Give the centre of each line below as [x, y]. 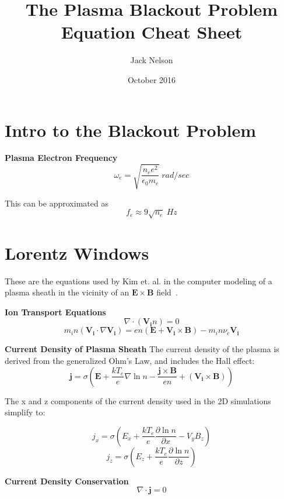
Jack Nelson [152, 60]
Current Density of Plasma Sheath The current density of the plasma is [142, 349]
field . [167, 292]
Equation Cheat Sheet [152, 32]
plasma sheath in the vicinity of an [67, 292]
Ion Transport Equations [55, 312]
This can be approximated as [57, 203]
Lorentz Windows [77, 252]
